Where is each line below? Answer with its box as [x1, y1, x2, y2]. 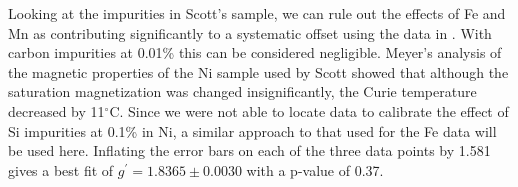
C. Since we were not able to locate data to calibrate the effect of [109, 100, 509, 121]
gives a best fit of [8, 159, 114, 180]
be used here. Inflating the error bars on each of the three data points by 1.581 [8, 140, 491, 161]
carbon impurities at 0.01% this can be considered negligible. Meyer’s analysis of [8, 42, 502, 63]
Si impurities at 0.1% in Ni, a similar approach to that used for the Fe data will [8, 120, 497, 141]
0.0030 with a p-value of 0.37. [203, 159, 384, 180]
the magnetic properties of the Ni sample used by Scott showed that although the [8, 61, 509, 82]
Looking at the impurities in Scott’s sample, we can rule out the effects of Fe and [8, 3, 506, 23]
